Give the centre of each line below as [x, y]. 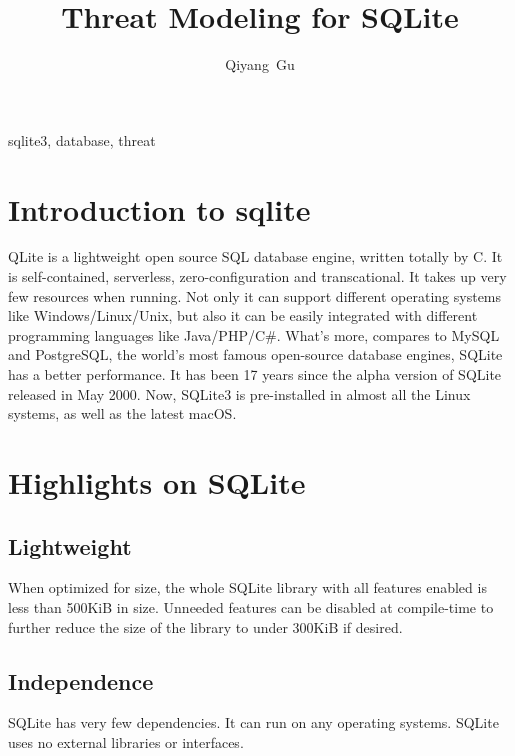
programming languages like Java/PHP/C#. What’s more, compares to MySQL [254, 334]
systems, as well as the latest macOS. [122, 413]
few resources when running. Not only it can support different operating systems [255, 295]
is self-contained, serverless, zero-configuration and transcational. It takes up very [257, 276]
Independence [81, 680]
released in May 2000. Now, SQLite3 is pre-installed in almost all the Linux [239, 393]
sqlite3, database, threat [82, 139]
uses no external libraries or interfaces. [126, 741]
